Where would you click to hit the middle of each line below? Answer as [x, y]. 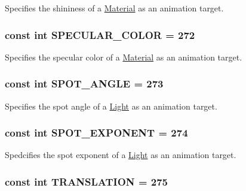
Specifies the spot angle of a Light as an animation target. [111, 106]
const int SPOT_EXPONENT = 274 [96, 133]
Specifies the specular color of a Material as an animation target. [124, 57]
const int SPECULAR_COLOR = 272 [100, 34]
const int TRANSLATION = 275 [86, 181]
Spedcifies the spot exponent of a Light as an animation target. [121, 155]
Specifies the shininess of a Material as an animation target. [114, 8]
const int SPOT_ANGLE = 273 [84, 84]
